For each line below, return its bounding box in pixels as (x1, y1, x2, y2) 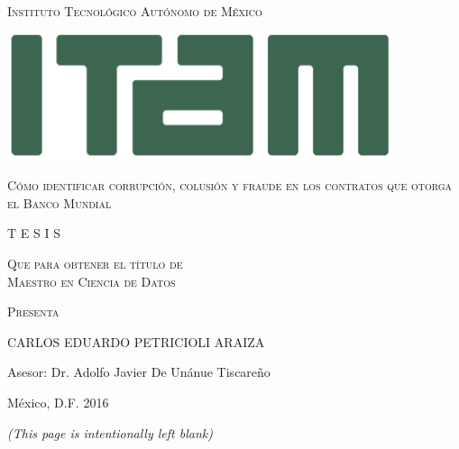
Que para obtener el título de (7, 253, 183, 272)
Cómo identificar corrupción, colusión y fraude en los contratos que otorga (7, 176, 453, 195)
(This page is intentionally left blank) (7, 423, 213, 442)
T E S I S (7, 224, 60, 243)
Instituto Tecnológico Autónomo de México (7, 2, 262, 20)
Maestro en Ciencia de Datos (7, 271, 176, 290)
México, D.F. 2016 (7, 392, 109, 411)
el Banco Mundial (7, 193, 112, 212)
